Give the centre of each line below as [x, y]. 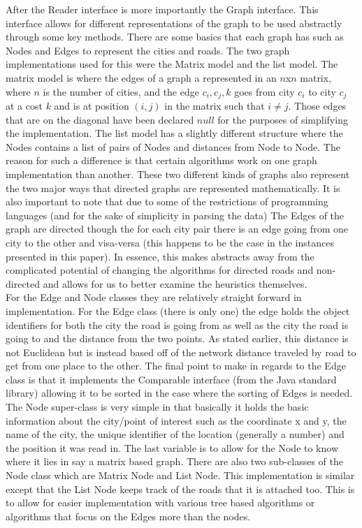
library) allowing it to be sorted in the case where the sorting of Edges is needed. [179, 393]
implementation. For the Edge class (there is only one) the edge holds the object [178, 310]
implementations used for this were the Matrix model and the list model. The [172, 64]
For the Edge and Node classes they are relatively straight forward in [154, 297]
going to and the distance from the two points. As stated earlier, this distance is [177, 338]
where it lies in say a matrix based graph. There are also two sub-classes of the [174, 461]
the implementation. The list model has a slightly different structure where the [174, 133]
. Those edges [317, 106]
